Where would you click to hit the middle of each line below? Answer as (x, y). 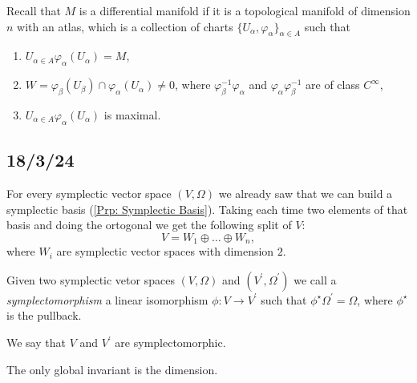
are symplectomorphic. (170, 342)
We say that (36, 342)
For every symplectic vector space (89, 193)
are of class (333, 85)
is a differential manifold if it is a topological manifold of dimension (245, 10)
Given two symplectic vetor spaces (91, 279)
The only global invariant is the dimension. (112, 369)
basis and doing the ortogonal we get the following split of (149, 225)
